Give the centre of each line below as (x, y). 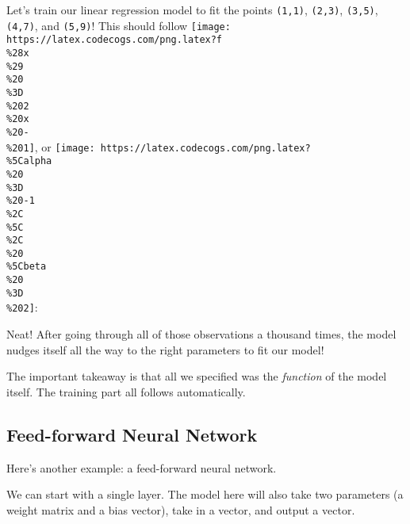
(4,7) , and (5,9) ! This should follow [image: (119, 25)
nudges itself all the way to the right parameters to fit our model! (165, 349)
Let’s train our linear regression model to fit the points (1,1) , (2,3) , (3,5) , (192, 10)
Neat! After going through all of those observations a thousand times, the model (201, 334)
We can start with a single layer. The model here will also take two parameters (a (205, 494)
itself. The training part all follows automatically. (126, 391)
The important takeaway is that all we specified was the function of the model (197, 376)
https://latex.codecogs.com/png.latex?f (115, 40)
